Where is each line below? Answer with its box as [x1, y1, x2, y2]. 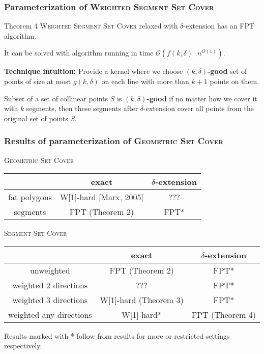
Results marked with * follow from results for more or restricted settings [4, 330, 230, 341]
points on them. [210, 76, 259, 86]
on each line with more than [101, 76, 189, 86]
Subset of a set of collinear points [4, 93, 108, 103]
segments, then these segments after [26, 103, 138, 114]
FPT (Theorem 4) [191, 308, 256, 320]
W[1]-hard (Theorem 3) [100, 293, 184, 306]
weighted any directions [8, 308, 92, 320]
